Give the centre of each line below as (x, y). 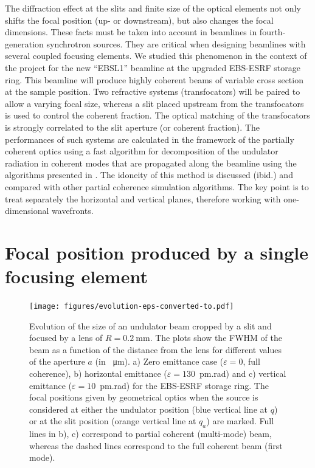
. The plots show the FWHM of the (216, 338)
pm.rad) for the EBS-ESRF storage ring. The (184, 385)
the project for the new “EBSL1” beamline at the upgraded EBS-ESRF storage (153, 67)
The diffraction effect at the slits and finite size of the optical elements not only (153, 8)
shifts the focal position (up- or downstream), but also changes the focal (139, 20)
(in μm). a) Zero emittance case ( (159, 361)
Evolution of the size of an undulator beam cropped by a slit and (151, 325)
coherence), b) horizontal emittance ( (98, 373)
